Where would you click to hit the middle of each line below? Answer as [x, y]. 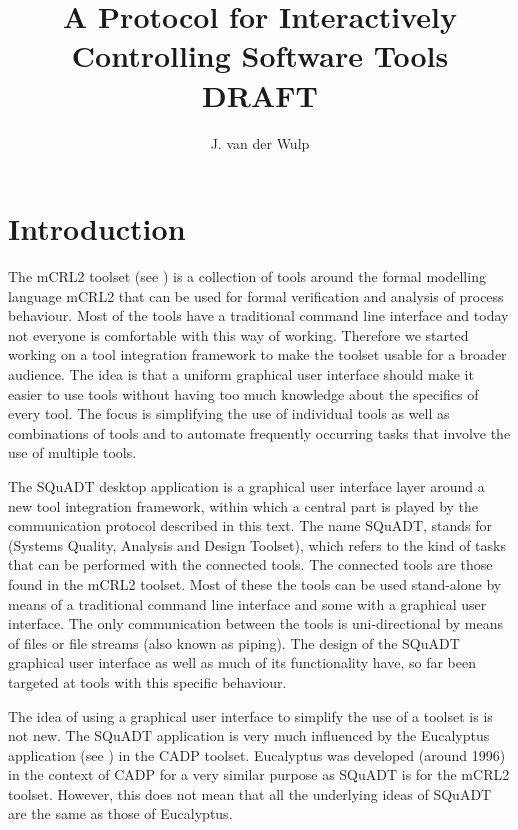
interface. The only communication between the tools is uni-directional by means [255, 623]
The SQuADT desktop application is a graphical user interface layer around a [246, 485]
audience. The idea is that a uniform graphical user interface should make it [241, 374]
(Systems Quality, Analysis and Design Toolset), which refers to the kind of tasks [257, 544]
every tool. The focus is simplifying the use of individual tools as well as [229, 413]
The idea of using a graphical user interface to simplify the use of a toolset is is [250, 715]
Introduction [97, 228]
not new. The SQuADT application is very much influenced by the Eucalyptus [249, 735]
